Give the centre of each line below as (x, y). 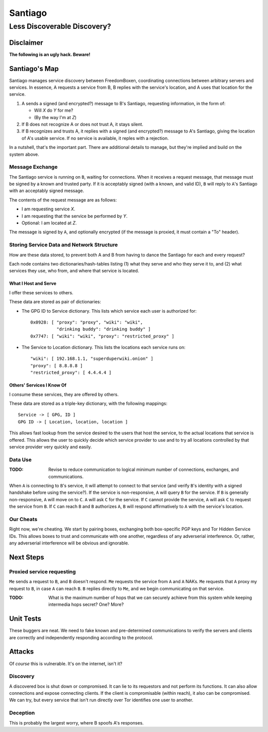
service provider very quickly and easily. (50, 447)
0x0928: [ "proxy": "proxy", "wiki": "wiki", (87, 322)
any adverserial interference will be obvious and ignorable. (69, 543)
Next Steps (27, 557)
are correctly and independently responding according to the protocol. (81, 637)
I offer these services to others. (41, 292)
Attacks (22, 652)
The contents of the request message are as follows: (63, 200)
